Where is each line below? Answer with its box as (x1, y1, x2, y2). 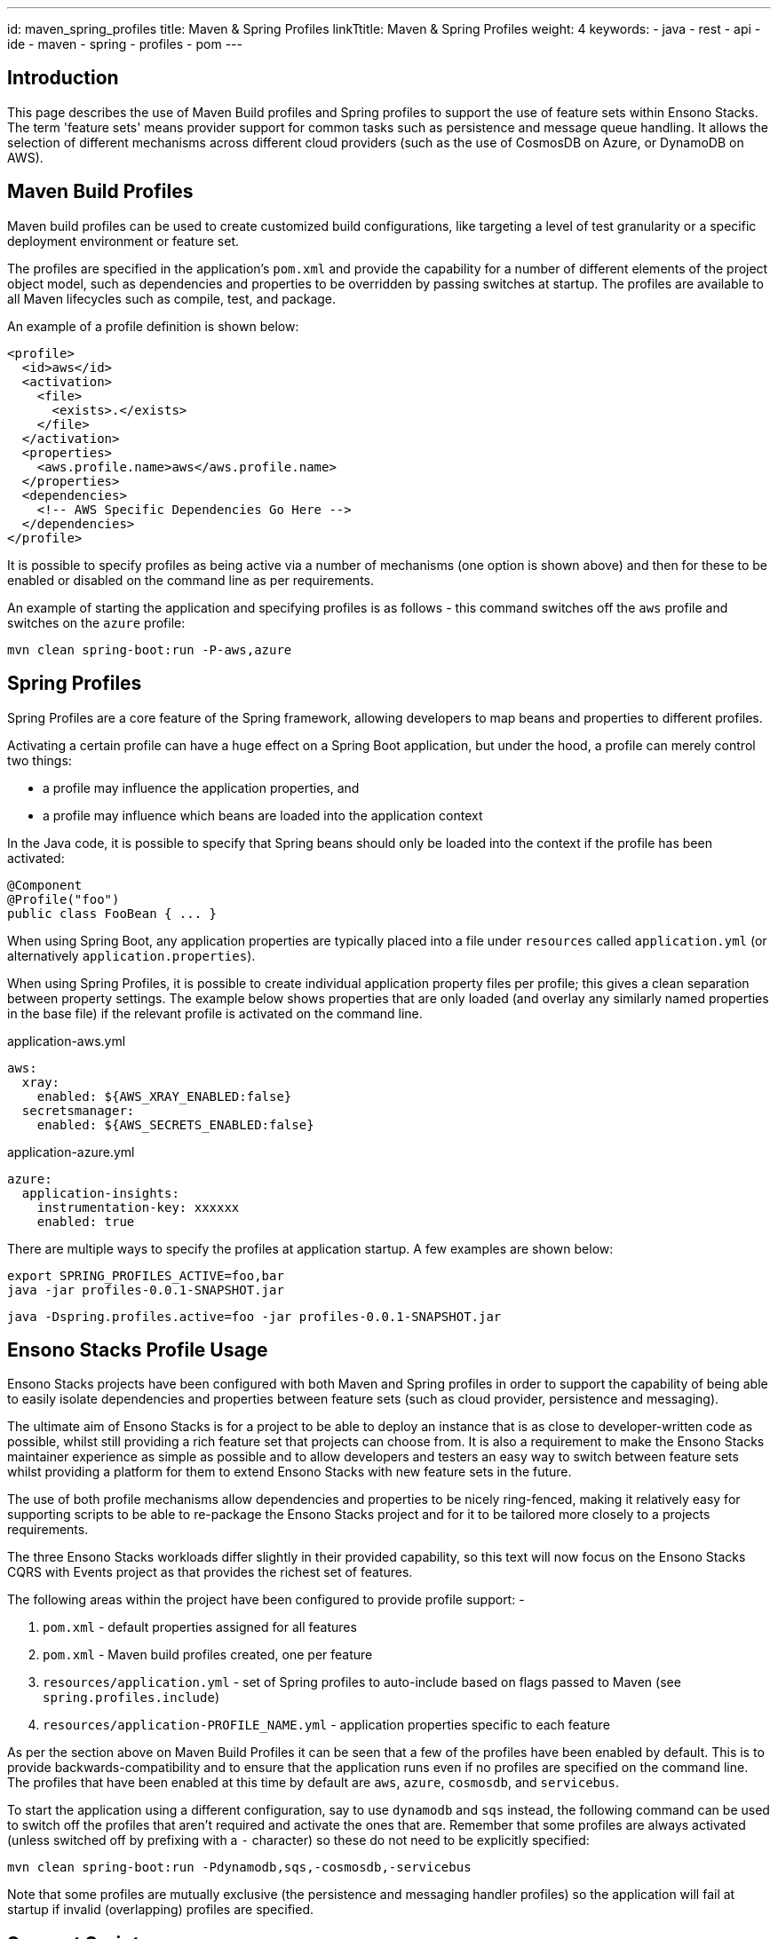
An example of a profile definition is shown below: (7, 318, 299, 334)
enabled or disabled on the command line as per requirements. (7, 572, 374, 588)
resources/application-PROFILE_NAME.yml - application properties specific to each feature (43, 1717, 610, 1733)
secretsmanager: (21, 1103, 135, 1118)
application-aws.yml (7, 1033, 126, 1049)
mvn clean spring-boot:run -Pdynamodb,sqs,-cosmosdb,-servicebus (7, 1860, 472, 1875)
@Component (7, 877, 83, 892)
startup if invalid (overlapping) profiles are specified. (7, 1902, 314, 1918)
